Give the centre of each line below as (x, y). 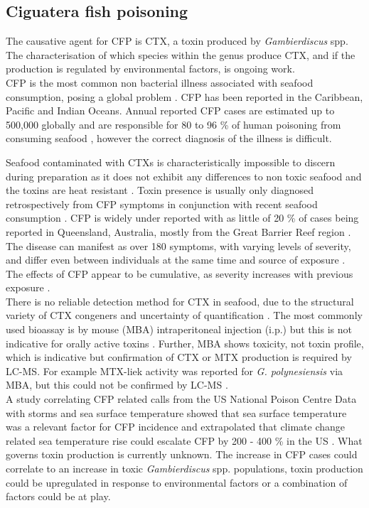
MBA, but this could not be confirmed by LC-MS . (117, 385)
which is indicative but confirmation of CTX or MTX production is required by (179, 357)
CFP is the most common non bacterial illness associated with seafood (160, 82)
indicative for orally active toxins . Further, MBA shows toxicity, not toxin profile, (185, 343)
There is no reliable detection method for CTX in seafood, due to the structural (180, 301)
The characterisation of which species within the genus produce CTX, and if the (181, 54)
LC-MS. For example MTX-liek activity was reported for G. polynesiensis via (175, 371)
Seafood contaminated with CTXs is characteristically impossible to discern (171, 162)
